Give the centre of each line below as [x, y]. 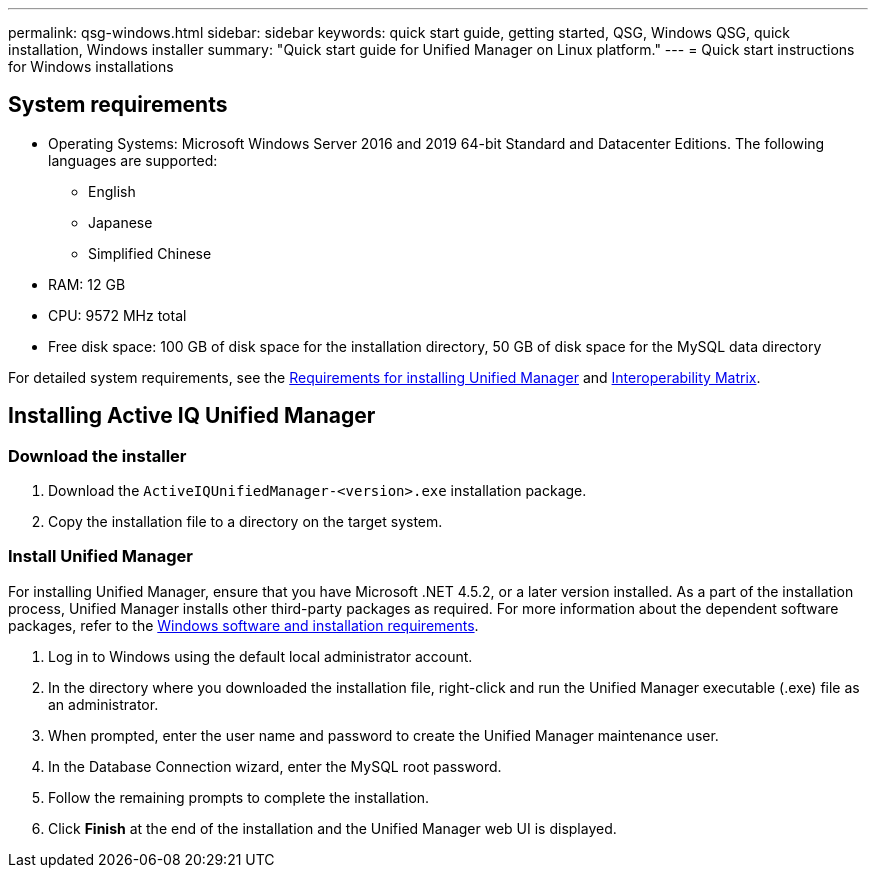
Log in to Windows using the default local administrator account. [260, 656]
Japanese [120, 222]
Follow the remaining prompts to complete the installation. [239, 797]
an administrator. [103, 704]
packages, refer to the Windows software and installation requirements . [243, 625]
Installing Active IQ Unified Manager [192, 416]
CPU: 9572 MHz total [117, 315]
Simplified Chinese [150, 253]
